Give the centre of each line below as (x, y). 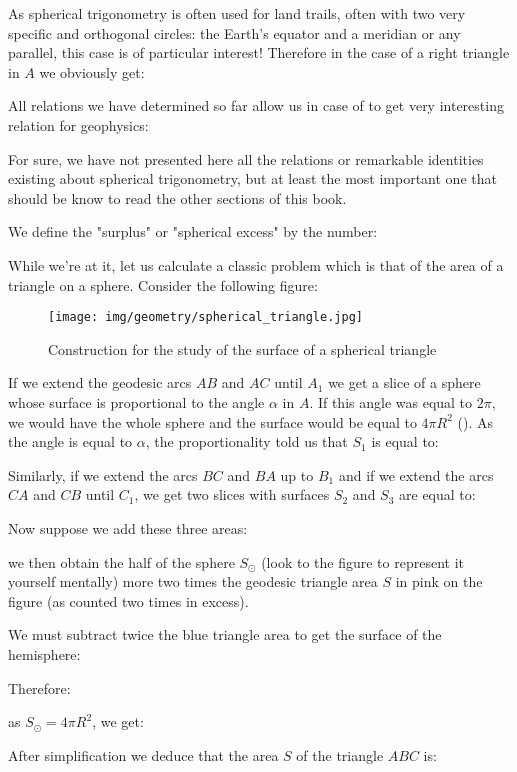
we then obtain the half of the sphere (121, 561)
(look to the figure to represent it (362, 561)
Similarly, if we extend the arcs (103, 474)
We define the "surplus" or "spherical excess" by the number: (193, 231)
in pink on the (439, 581)
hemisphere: (44, 653)
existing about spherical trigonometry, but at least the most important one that (252, 178)
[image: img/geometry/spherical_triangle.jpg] (205, 317)
